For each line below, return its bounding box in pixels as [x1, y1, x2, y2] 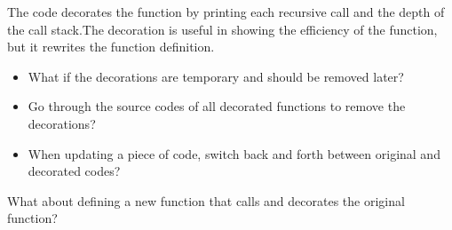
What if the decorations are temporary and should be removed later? [28, 67, 404, 85]
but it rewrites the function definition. [7, 37, 215, 56]
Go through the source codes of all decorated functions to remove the [28, 97, 406, 115]
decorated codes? [28, 162, 121, 180]
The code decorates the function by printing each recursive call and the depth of [7, 3, 445, 20]
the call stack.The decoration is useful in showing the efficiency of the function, [7, 20, 438, 38]
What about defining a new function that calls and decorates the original [7, 191, 405, 210]
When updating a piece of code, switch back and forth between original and [28, 144, 440, 163]
